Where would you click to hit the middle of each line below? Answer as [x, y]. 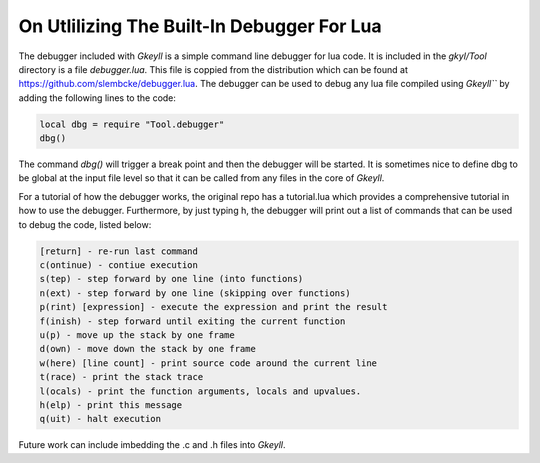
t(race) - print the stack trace [121, 377]
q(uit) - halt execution [100, 419]
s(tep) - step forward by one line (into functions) [171, 279]
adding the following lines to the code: [97, 97]
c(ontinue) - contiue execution [119, 265]
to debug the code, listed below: [85, 224]
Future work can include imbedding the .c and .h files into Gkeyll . [152, 445]
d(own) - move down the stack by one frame [148, 349]
